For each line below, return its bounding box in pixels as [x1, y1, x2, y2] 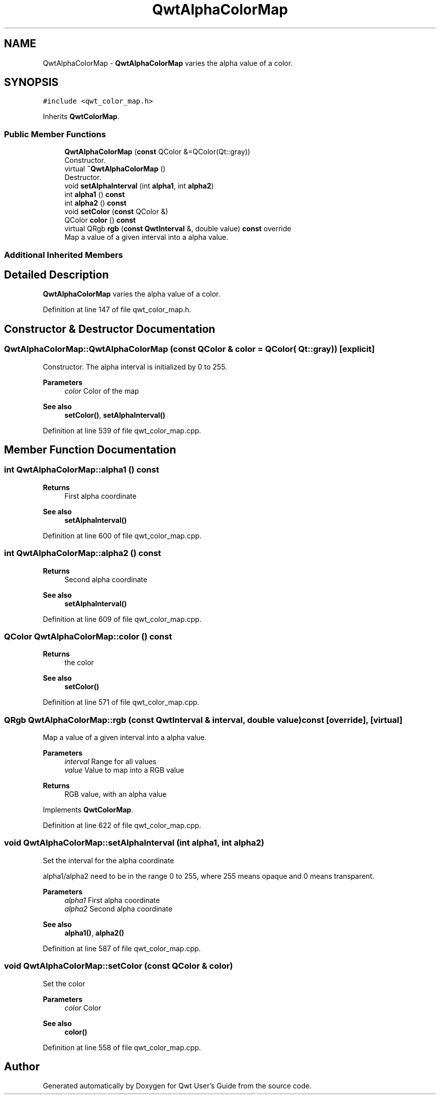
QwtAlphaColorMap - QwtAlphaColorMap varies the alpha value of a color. [43, 58, 293, 67]
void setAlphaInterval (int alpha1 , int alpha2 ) [64, 181, 214, 191]
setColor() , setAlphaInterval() [64, 410, 166, 419]
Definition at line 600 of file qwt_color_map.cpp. [43, 531, 202, 540]
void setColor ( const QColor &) [64, 207, 168, 216]
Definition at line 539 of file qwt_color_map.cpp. [43, 426, 201, 435]
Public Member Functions [4, 129, 106, 139]
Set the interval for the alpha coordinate [43, 856, 174, 865]
